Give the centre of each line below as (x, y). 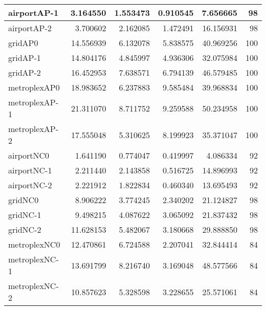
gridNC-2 (25, 229)
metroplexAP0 (34, 87)
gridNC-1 (25, 215)
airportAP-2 (30, 28)
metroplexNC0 (34, 244)
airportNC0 (29, 155)
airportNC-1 (30, 170)
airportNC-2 (30, 185)
